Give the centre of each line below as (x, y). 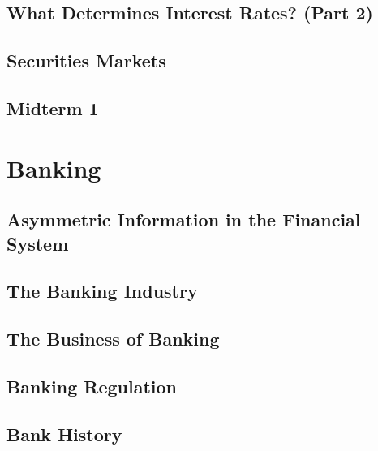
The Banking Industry (102, 291)
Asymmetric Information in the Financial (184, 219)
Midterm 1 (53, 107)
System (38, 243)
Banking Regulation (92, 386)
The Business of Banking (113, 339)
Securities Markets (86, 60)
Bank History (64, 434)
